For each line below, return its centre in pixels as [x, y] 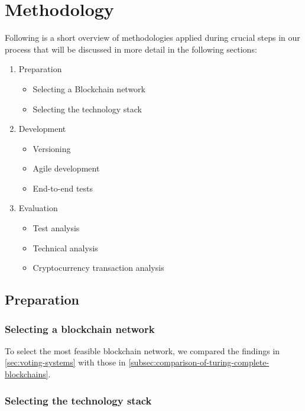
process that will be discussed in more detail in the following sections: [131, 49]
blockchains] [27, 374]
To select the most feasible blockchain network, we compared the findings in [142, 350]
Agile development [66, 168]
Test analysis [56, 228]
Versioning [52, 148]
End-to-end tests [63, 188]
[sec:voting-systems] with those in [65, 362]
